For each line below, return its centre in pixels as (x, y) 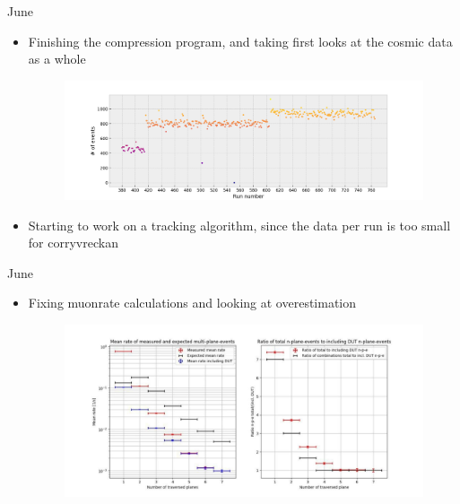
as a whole (57, 59)
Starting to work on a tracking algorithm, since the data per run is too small (239, 225)
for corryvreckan (73, 243)
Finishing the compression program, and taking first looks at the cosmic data (240, 41)
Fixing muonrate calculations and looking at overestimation (192, 303)
